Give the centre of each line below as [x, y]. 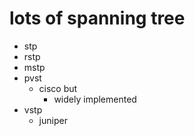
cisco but [58, 88]
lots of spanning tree [97, 18]
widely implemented [95, 99]
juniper [53, 120]
